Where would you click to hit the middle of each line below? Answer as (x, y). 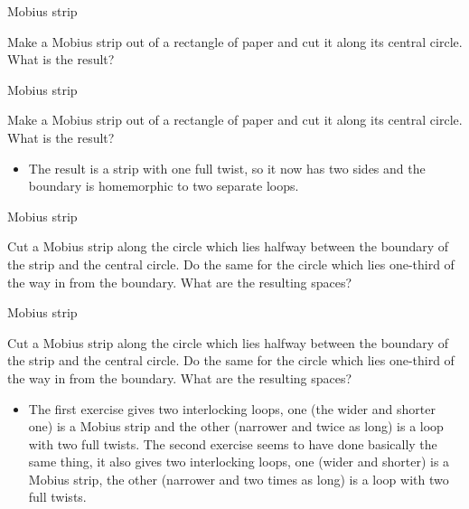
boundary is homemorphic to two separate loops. (164, 186)
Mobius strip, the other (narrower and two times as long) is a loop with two (239, 479)
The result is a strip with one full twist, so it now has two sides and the (227, 168)
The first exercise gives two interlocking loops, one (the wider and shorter (232, 408)
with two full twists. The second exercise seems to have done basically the (233, 443)
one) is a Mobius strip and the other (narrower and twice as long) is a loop (236, 426)
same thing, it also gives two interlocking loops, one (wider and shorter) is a (239, 462)
